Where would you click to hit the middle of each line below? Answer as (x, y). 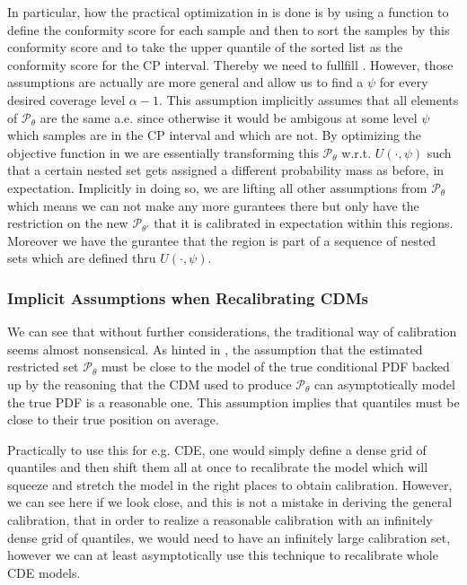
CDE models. (44, 572)
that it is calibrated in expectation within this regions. (304, 223)
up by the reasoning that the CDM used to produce (150, 384)
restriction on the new (68, 223)
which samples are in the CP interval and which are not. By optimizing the (215, 135)
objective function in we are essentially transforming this (163, 152)
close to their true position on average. (113, 419)
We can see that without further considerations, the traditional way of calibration (232, 332)
